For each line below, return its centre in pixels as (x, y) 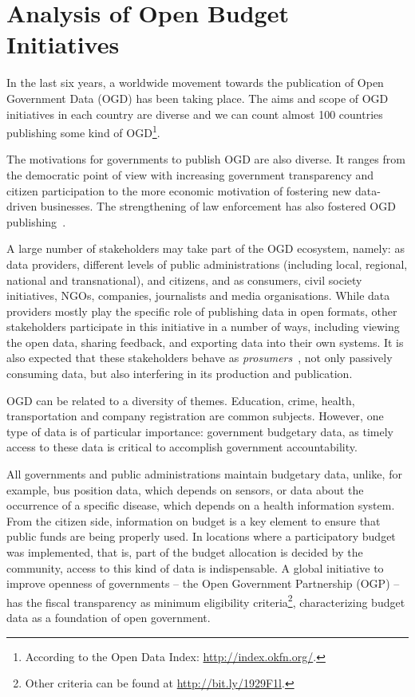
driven (22, 206)
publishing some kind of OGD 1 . (83, 131)
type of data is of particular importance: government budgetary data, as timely (200, 431)
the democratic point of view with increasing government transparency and (190, 174)
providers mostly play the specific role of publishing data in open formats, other (202, 311)
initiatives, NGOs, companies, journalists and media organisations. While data (198, 295)
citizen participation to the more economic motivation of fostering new (179, 190)
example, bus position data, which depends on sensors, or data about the (185, 489)
